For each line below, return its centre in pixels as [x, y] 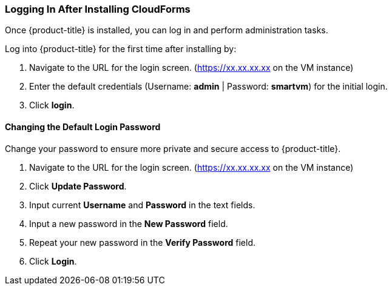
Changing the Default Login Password [83, 127]
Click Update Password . [78, 186]
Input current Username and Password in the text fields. [142, 205]
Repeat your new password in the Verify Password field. [142, 242]
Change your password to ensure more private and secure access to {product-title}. [173, 148]
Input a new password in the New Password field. [129, 223]
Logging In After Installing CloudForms [98, 9]
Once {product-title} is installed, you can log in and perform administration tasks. [167, 30]
